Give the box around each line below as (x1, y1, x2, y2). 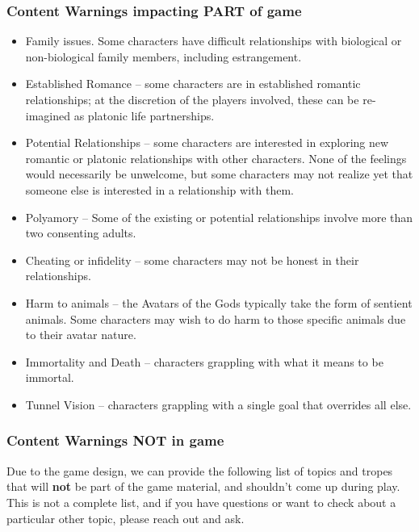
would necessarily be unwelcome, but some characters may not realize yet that (25, 165, 413, 182)
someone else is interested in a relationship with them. (25, 181, 294, 198)
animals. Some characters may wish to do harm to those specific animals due (25, 310, 406, 327)
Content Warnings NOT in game (6, 430, 224, 450)
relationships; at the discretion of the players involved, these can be (25, 91, 359, 107)
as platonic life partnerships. (73, 107, 215, 124)
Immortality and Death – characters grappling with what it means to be (25, 353, 383, 370)
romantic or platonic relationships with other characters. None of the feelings (25, 149, 407, 166)
